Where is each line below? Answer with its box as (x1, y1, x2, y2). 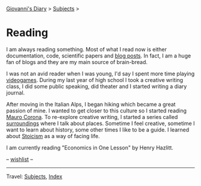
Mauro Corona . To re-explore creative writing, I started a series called (6, 113, 178, 120)
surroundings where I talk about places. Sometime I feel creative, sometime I (6, 120, 195, 127)
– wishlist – (6, 155, 33, 163)
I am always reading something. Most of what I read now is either (6, 45, 167, 53)
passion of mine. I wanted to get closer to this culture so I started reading (6, 107, 187, 114)
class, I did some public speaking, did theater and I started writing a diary (6, 83, 187, 90)
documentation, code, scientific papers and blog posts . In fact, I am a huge (6, 52, 191, 59)
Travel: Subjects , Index (6, 173, 63, 180)
